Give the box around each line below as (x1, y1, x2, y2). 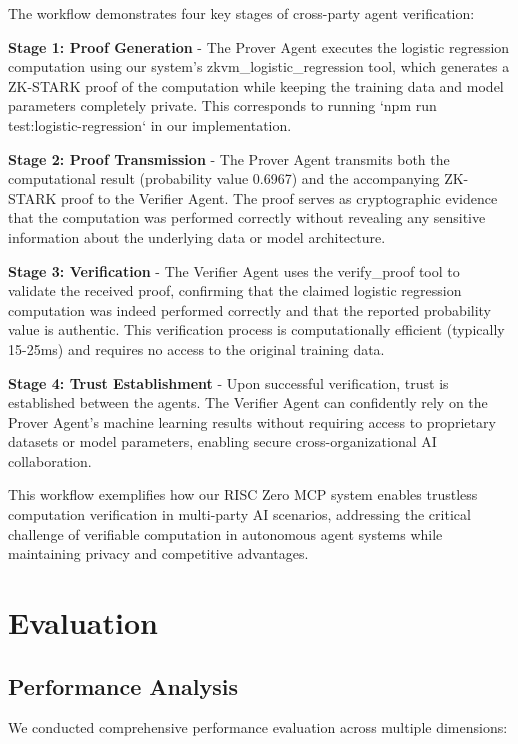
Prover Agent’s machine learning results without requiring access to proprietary (8, 411, 496, 432)
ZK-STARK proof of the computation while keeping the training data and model (8, 75, 504, 96)
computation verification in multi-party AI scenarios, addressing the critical (8, 504, 471, 525)
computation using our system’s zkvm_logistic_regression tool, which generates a (8, 56, 510, 77)
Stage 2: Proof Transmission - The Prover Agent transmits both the (8, 148, 450, 169)
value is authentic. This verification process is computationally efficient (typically (8, 319, 505, 340)
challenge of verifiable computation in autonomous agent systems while (8, 523, 443, 544)
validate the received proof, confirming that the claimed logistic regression (8, 280, 462, 301)
